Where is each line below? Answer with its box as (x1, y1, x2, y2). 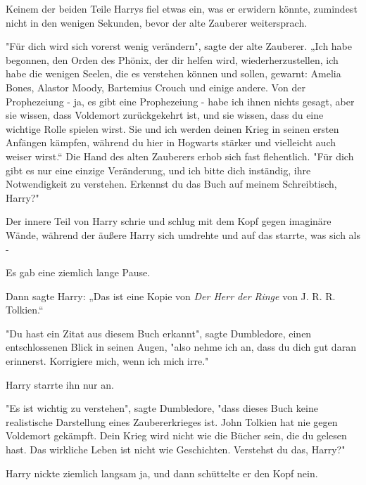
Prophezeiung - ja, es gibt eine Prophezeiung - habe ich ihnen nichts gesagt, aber (6, 93, 355, 108)
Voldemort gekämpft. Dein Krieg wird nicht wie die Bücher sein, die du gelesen (6, 428, 347, 443)
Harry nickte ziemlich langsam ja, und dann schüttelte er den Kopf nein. (6, 465, 318, 480)
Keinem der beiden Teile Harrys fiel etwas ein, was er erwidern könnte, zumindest (6, 1, 358, 15)
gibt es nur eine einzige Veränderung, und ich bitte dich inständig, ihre (6, 162, 311, 177)
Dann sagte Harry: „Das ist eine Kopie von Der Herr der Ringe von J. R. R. (6, 288, 336, 303)
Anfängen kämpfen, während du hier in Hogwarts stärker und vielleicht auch (6, 135, 336, 150)
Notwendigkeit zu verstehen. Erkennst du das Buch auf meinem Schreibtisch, (6, 176, 337, 191)
